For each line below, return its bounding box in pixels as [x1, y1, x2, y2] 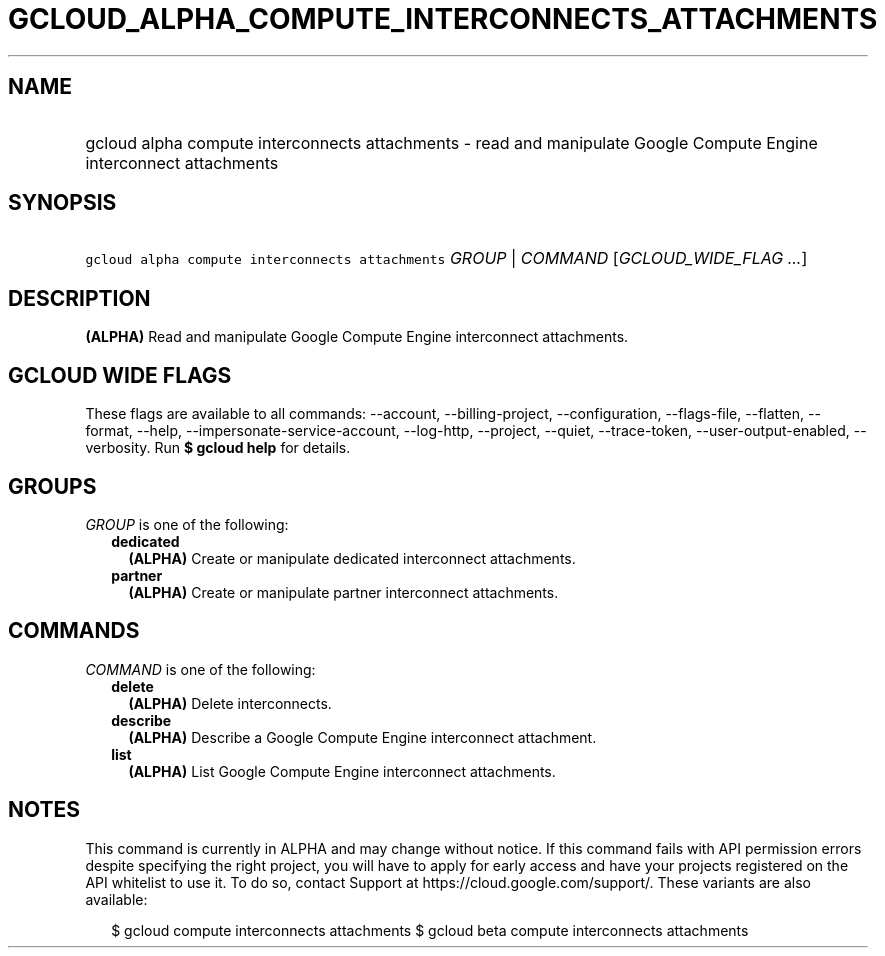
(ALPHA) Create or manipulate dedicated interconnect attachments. [128, 549, 576, 567]
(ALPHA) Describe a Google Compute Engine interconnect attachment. [128, 728, 597, 746]
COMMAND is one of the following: [85, 660, 316, 678]
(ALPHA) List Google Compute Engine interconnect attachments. [128, 762, 556, 780]
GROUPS [8, 473, 97, 499]
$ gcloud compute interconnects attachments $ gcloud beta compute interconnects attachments [111, 921, 749, 939]
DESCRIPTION [8, 285, 151, 311]
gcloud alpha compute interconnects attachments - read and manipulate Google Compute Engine [85, 132, 818, 153]
